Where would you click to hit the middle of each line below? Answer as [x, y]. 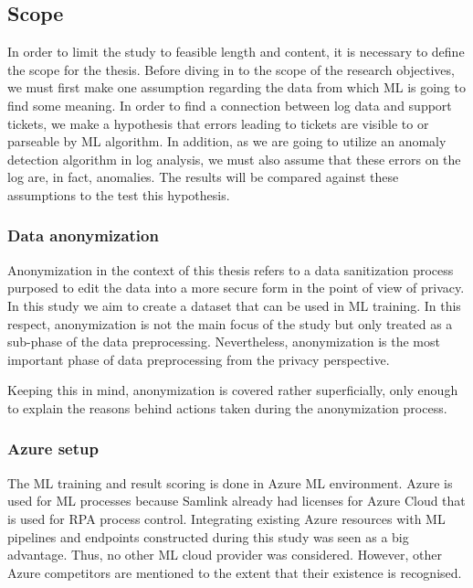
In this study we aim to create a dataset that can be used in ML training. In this [234, 305]
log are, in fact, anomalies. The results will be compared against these [203, 177]
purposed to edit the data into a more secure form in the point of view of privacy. [236, 288]
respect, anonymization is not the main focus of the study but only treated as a [230, 323]
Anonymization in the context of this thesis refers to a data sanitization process [231, 269]
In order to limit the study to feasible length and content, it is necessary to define [236, 52]
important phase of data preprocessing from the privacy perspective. [199, 359]
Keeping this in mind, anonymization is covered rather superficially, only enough [233, 390]
